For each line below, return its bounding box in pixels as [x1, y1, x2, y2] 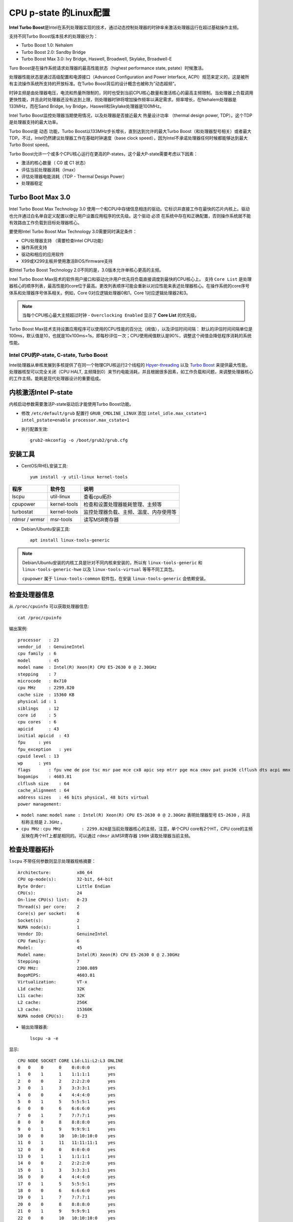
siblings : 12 [18, 705, 59, 711]
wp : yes [18, 760, 51, 766]
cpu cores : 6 [18, 719, 57, 725]
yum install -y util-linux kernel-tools [30, 474, 128, 480]
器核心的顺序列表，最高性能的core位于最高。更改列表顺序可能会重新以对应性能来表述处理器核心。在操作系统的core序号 [9, 283, 250, 289]
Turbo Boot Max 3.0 [9, 193, 71, 201]
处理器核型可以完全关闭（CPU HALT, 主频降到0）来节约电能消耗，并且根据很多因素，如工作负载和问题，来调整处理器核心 [9, 369, 253, 375]
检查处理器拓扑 [9, 846, 54, 854]
